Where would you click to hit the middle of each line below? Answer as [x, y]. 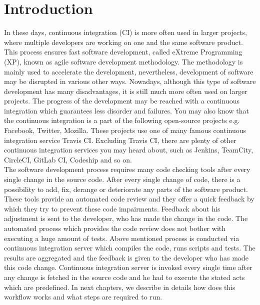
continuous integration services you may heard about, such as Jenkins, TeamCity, [129, 150]
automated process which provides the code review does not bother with [115, 228]
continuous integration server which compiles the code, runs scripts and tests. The [130, 248]
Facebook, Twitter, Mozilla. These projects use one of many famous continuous [125, 130]
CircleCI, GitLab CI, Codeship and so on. [68, 159]
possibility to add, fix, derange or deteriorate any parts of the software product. [126, 189]
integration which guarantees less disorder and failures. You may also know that [126, 110]
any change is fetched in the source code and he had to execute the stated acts [124, 277]
